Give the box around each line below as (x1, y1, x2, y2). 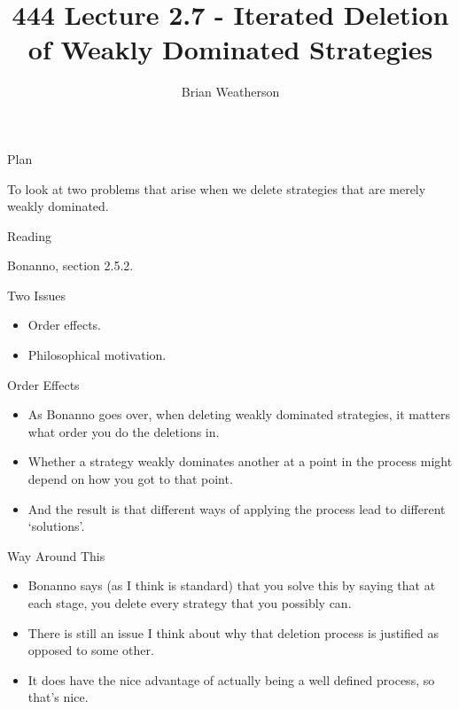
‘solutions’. (27, 517, 85, 535)
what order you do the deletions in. (27, 422, 220, 440)
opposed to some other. (27, 641, 154, 659)
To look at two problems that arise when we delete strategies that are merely (7, 179, 426, 198)
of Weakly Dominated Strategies (27, 31, 433, 67)
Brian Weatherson (181, 82, 280, 101)
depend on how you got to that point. (27, 470, 233, 488)
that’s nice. (27, 688, 89, 706)
